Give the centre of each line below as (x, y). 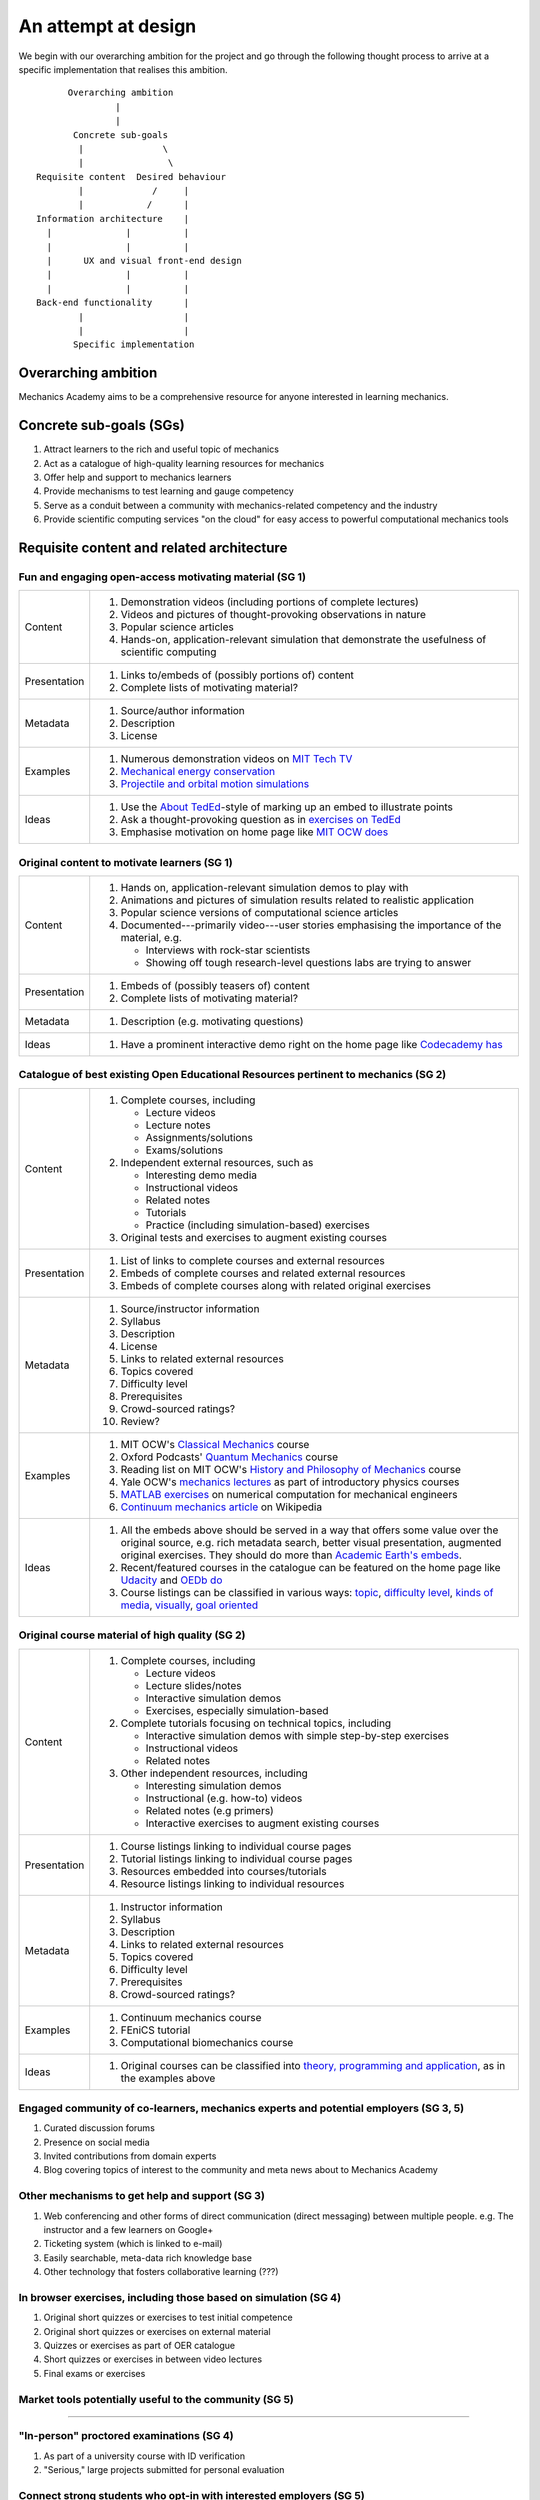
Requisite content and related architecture (153, 547)
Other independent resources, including (214, 1773)
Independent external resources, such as (217, 1162)
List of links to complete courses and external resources (252, 1260)
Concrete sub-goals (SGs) (101, 425)
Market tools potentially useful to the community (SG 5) (156, 2399)
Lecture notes (178, 1125)
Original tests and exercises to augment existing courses (254, 1237)
